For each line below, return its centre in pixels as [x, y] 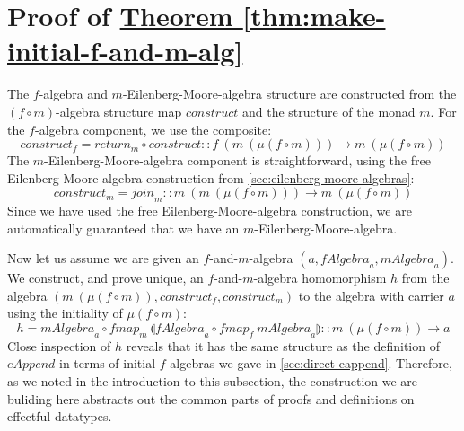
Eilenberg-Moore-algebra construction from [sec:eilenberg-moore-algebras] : [211, 177]
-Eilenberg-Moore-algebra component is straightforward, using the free [237, 160]
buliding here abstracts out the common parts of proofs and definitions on [211, 398]
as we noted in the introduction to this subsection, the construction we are [213, 381]
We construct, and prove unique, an [105, 278]
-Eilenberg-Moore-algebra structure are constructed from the [289, 94]
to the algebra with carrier [371, 295]
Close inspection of [59, 345]
